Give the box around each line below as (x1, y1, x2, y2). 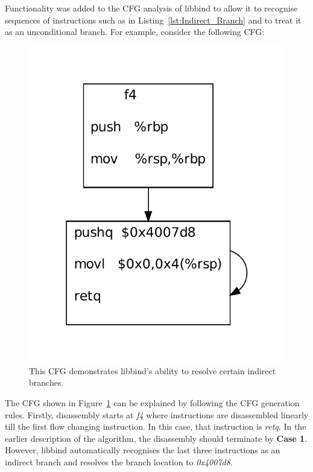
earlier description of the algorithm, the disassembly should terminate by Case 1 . (5, 432, 308, 444)
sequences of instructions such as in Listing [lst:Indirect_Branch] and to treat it (5, 13, 302, 26)
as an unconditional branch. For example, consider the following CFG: (5, 25, 265, 38)
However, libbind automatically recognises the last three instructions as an (5, 444, 280, 456)
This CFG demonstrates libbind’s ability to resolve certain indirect (29, 364, 276, 377)
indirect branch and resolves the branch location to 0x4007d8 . (5, 455, 233, 468)
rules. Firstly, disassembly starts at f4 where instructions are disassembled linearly (5, 408, 309, 421)
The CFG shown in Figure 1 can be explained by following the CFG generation (5, 397, 300, 409)
